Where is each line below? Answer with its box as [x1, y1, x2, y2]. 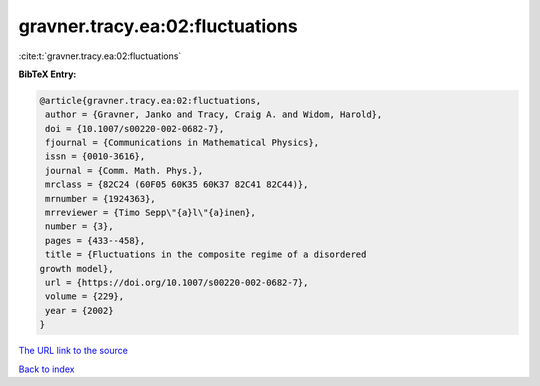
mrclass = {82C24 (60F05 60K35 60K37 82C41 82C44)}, [45, 179, 309, 190]
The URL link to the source [18, 345, 129, 357]
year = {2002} [45, 305, 114, 316]
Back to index [18, 363, 75, 375]
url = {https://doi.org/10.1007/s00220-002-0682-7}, [45, 277, 309, 288]
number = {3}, [45, 221, 114, 232]
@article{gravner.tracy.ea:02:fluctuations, [39, 95, 262, 106]
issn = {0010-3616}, [45, 151, 146, 162]
